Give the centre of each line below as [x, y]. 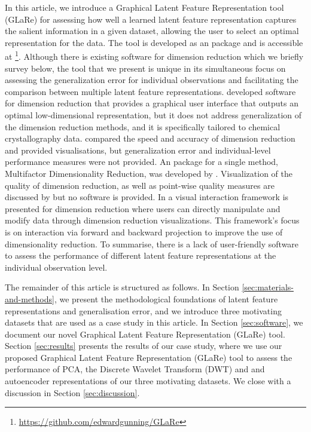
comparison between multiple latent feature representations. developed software [150, 91]
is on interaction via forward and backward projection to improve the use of [144, 232]
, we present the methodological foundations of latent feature [166, 298]
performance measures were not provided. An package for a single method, [142, 162]
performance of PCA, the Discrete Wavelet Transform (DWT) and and [135, 369]
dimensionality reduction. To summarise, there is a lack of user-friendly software [152, 243]
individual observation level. [56, 267]
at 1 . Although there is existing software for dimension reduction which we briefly [154, 56]
